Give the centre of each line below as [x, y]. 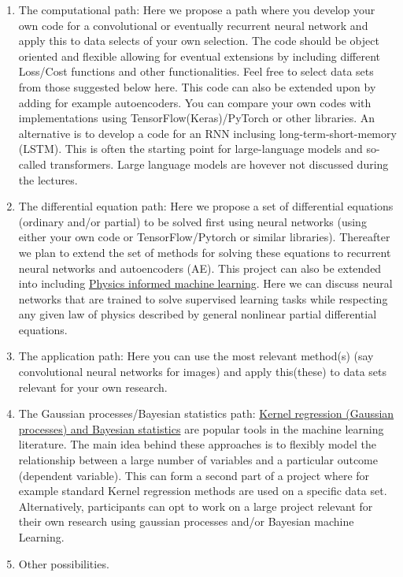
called [32, 164]
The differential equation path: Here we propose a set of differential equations [206, 206]
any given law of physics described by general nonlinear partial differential [198, 314]
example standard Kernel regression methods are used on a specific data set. [203, 491]
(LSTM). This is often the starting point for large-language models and [190, 149]
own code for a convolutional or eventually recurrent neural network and [193, 25]
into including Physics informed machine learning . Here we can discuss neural [205, 283]
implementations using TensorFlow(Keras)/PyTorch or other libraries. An [196, 118]
